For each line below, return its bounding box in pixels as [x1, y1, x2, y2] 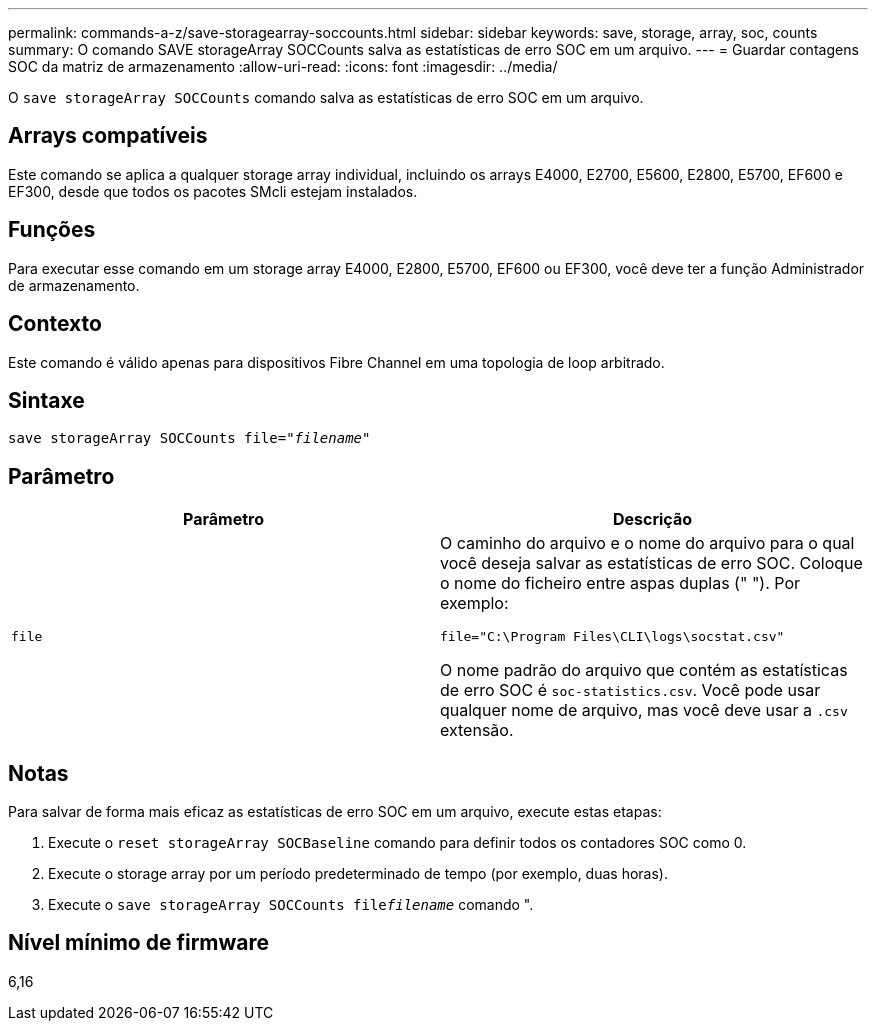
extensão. [440, 720, 514, 741]
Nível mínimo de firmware [8, 930, 270, 956]
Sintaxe [8, 387, 85, 413]
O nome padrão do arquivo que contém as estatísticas [440, 660, 848, 681]
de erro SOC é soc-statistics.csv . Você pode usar [440, 680, 821, 701]
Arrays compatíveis [8, 123, 208, 149]
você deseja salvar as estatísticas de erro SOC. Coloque [440, 553, 863, 574]
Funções [8, 217, 96, 243]
